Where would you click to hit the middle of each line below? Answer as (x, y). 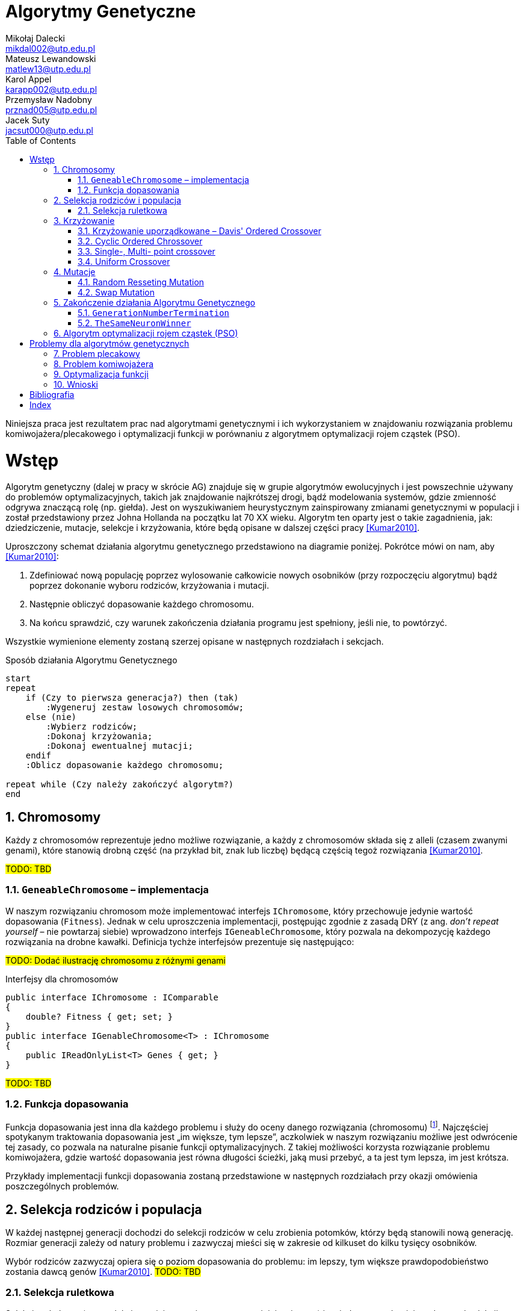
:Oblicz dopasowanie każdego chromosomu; (125, 765)
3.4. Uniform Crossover (124, 261)
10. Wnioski (76, 384)
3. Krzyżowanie (84, 220)
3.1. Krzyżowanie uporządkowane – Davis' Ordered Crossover (199, 231)
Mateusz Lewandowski (51, 58)
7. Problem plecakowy (97, 353)
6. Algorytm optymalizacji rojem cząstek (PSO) (146, 333)
